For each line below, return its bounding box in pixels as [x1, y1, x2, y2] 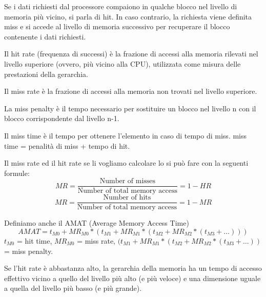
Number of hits [103, 194, 151, 202]
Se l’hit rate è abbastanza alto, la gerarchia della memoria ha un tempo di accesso [4, 263, 262, 273]
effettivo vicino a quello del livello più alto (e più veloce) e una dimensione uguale [4, 272, 261, 283]
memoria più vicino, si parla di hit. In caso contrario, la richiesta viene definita [4, 11, 252, 22]
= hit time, [16, 235, 52, 246]
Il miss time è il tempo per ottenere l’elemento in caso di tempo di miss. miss [4, 130, 247, 141]
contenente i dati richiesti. [4, 31, 86, 42]
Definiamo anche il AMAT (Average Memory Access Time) [4, 217, 189, 228]
